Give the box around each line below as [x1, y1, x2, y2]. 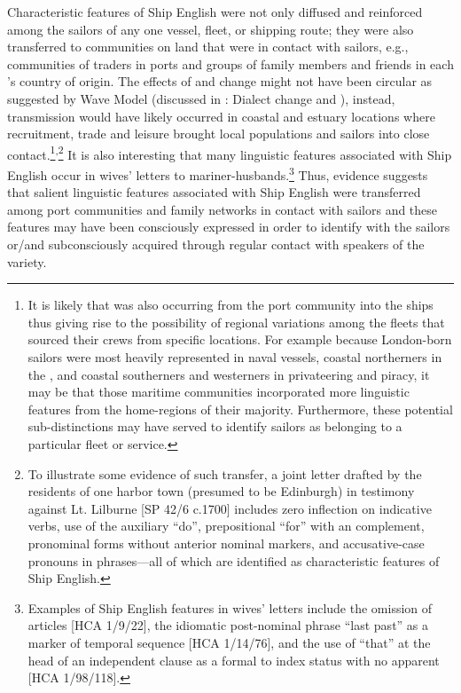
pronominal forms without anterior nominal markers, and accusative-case [27, 533, 425, 552]
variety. [7, 252, 47, 271]
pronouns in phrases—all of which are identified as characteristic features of [27, 551, 440, 570]
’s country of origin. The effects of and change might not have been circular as [7, 72, 433, 91]
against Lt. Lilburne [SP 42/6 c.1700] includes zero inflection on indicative [27, 499, 432, 517]
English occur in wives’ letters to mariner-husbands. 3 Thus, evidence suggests [7, 163, 428, 184]
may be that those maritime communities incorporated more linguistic [27, 382, 410, 401]
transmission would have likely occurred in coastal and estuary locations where [7, 106, 435, 125]
